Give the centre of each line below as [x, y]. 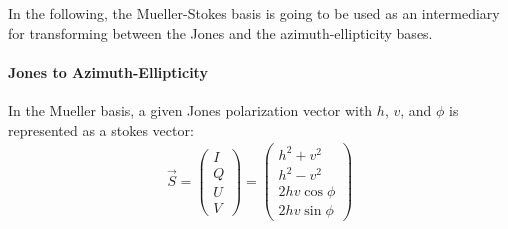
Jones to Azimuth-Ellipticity [108, 71]
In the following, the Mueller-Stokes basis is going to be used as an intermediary [254, 13]
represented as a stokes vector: [101, 129]
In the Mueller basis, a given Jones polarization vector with [190, 109]
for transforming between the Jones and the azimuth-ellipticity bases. [220, 32]
